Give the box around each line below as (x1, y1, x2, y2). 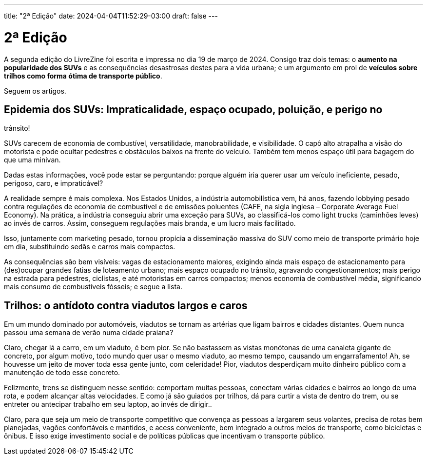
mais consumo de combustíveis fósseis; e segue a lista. (4, 282, 182, 291)
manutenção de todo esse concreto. (4, 368, 120, 377)
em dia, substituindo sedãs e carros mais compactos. (4, 242, 175, 251)
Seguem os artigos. (4, 86, 66, 95)
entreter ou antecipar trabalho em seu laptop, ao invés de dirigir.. (4, 400, 212, 409)
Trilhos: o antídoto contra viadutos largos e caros (4, 299, 248, 312)
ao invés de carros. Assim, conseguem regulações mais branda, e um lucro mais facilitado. (4, 219, 296, 228)
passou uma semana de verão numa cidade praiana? (4, 328, 174, 337)
